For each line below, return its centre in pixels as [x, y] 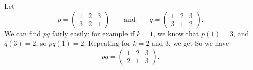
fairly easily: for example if [93, 33]
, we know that [176, 33]
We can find [23, 33]
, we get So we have [199, 43]
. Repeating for [107, 43]
